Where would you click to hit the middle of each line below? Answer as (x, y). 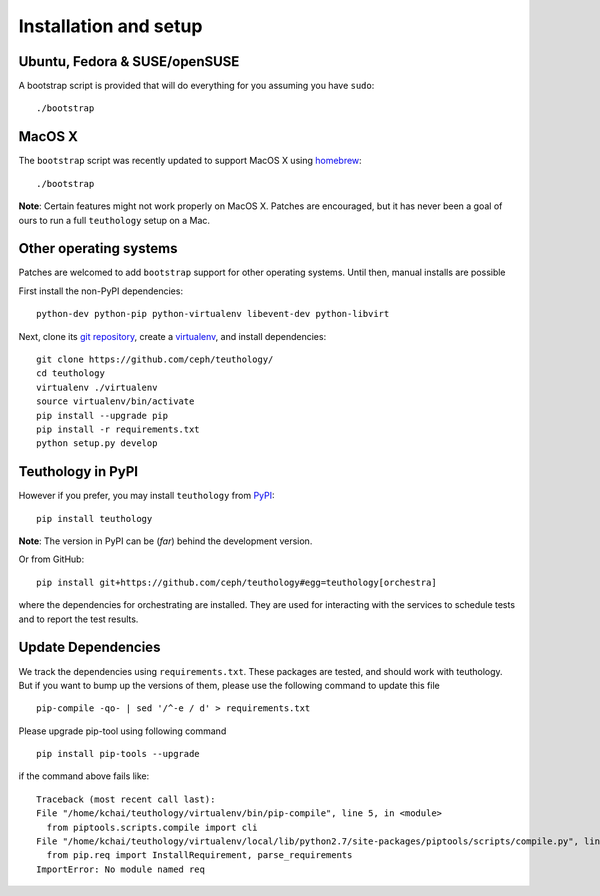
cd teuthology (70, 373)
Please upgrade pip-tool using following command (122, 731)
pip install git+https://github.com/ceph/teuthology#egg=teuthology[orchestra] (236, 582)
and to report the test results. (78, 619)
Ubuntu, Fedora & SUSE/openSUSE (129, 61)
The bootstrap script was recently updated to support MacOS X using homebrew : (190, 161)
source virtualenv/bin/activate (115, 401)
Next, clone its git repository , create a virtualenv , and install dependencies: (172, 336)
